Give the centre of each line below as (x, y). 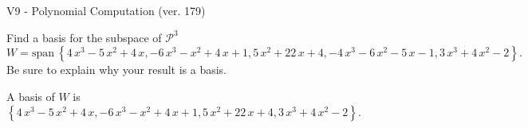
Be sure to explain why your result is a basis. (117, 70)
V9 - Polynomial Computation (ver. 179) (106, 10)
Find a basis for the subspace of (84, 37)
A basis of (31, 96)
